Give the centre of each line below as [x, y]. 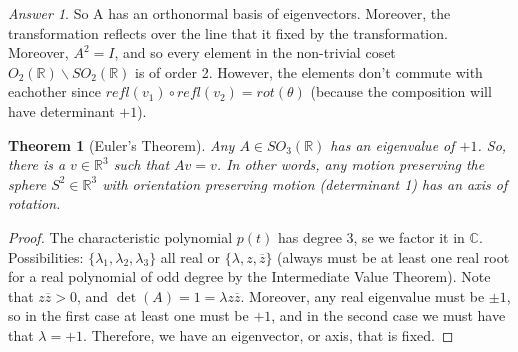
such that [141, 164]
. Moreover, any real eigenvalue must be [362, 295]
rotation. [34, 203]
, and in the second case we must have [388, 315]
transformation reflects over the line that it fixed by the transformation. [228, 32]
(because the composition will [401, 91]
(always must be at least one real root [393, 256]
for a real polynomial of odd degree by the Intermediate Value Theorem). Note [249, 276]
